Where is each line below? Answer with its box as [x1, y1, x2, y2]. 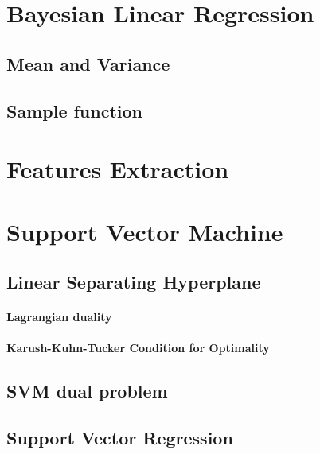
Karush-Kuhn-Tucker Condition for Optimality [6, 340, 270, 356]
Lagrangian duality [6, 308, 112, 325]
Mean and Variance [6, 51, 170, 76]
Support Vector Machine [6, 215, 283, 247]
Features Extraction [6, 153, 229, 185]
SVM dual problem [6, 378, 168, 403]
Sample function [6, 98, 143, 122]
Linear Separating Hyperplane [6, 270, 261, 294]
